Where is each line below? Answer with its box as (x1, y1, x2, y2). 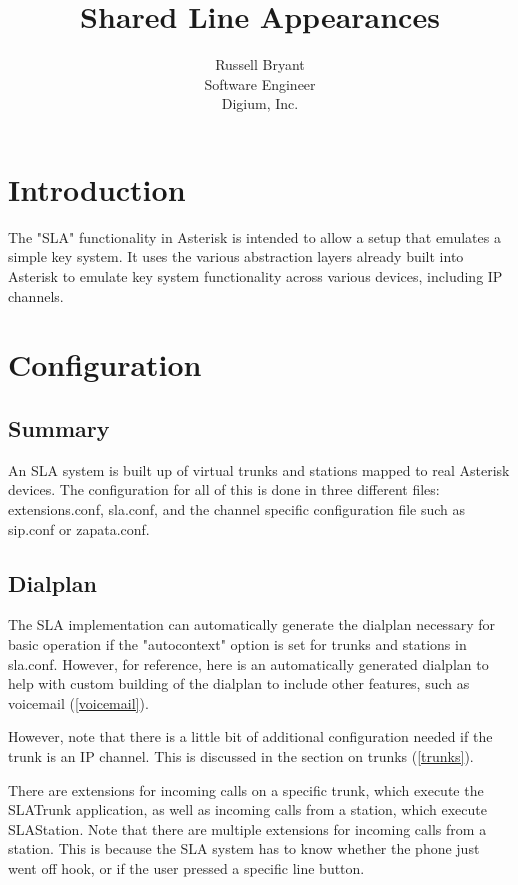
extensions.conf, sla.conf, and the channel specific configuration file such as (8, 498, 466, 519)
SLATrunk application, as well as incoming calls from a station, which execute (8, 799, 487, 820)
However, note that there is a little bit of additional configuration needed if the (8, 726, 493, 747)
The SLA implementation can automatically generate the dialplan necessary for (8, 614, 495, 635)
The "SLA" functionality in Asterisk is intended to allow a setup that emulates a (8, 226, 501, 247)
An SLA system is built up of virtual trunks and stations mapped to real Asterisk (8, 459, 510, 480)
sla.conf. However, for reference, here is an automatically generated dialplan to (8, 653, 489, 674)
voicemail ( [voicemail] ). (8, 692, 149, 713)
